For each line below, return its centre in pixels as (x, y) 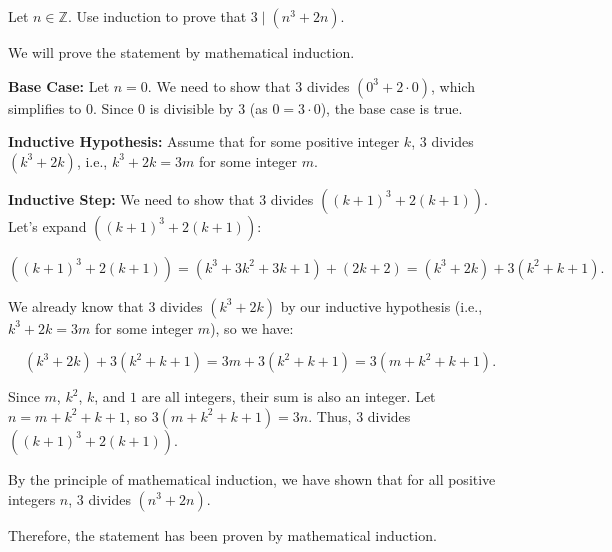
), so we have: (252, 327)
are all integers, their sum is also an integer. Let (288, 396)
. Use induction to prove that (157, 16)
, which (452, 85)
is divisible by (191, 107)
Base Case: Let (59, 85)
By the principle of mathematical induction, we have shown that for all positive (252, 478)
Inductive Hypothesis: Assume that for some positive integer (204, 141)
